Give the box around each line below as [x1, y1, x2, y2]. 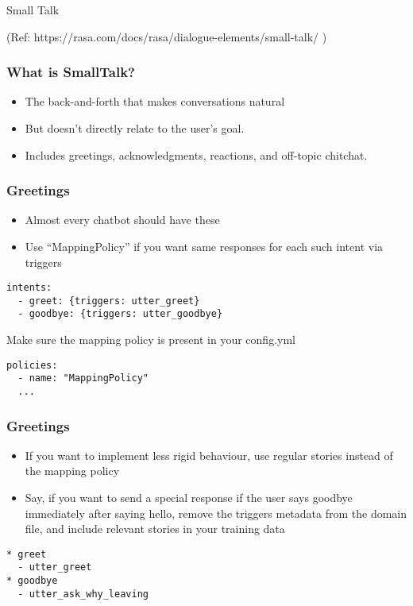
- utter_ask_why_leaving [17, 588, 149, 600]
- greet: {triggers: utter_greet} [17, 295, 200, 307]
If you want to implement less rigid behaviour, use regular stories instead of [25, 446, 393, 463]
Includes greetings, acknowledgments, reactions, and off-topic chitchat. [25, 146, 368, 163]
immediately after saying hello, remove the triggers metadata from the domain [25, 504, 407, 521]
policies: [6, 359, 58, 371]
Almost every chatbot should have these [25, 211, 220, 228]
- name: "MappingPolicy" [17, 372, 149, 384]
